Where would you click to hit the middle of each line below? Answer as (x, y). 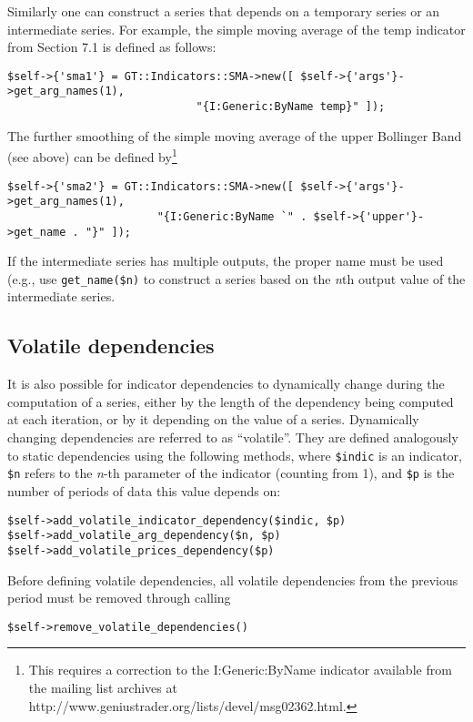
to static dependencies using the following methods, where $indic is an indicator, (235, 455)
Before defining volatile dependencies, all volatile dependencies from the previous (233, 580)
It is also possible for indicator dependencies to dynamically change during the (226, 384)
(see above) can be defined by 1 (92, 155)
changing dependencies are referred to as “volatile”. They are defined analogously (233, 437)
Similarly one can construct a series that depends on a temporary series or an (224, 11)
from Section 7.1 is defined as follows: (112, 47)
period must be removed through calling (119, 598)
